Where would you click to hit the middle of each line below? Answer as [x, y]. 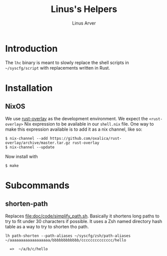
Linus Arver [84, 23]
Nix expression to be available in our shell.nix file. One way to [89, 124]
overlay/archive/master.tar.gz [38, 143]
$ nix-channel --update [30, 147]
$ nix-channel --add [27, 138]
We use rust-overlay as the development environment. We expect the [77, 118]
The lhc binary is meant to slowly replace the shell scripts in [67, 62]
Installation [29, 88]
